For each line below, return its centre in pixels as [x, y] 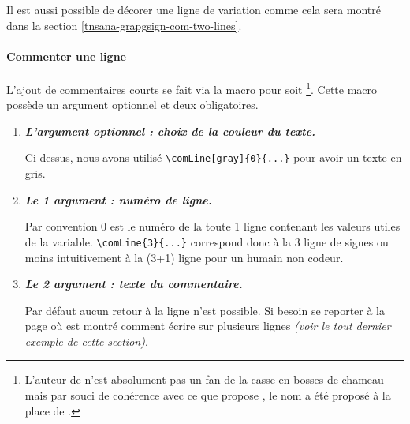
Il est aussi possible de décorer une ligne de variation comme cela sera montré [194, 9]
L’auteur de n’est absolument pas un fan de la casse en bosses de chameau [204, 379]
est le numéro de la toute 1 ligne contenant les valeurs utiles [255, 226]
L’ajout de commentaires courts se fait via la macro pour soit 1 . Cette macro [192, 88]
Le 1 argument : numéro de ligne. [118, 199]
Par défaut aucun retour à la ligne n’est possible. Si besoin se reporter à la [205, 310]
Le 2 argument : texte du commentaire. [134, 284]
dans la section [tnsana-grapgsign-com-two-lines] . [124, 25]
